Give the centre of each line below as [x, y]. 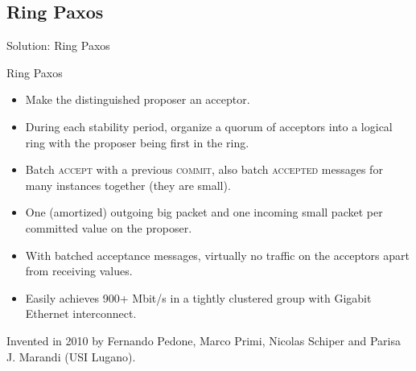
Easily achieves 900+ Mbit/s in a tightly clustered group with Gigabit [198, 297]
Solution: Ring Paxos [58, 45]
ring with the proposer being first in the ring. [137, 142]
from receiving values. [79, 271]
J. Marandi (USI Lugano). [71, 356]
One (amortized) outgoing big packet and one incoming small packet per [204, 212]
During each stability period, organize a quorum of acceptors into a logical [209, 126]
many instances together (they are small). [128, 185]
